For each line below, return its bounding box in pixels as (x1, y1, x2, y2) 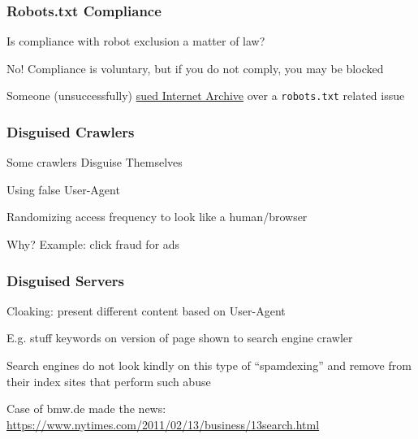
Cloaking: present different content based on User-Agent (6, 302, 286, 319)
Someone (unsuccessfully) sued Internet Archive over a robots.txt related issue (6, 87, 405, 104)
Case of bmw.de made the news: (6, 400, 166, 417)
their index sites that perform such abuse (6, 372, 211, 389)
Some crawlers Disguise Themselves (6, 154, 183, 171)
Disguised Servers (6, 270, 124, 290)
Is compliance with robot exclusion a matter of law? (6, 33, 265, 50)
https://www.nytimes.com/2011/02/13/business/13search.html (6, 415, 320, 432)
